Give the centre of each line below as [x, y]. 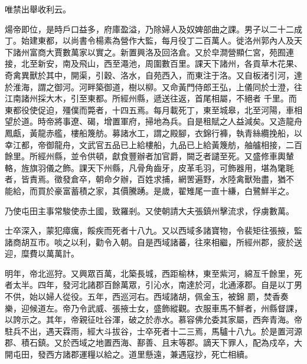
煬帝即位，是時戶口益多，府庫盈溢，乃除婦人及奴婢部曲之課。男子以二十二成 [153, 29]
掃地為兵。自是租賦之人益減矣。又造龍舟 [223, 121]
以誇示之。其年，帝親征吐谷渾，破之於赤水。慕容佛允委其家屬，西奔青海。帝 [153, 319]
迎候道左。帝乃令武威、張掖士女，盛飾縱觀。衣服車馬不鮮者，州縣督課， [161, 308]
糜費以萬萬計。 [50, 253]
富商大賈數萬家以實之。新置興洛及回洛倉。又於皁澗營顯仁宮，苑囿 [157, 52]
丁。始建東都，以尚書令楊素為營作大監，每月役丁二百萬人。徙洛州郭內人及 [149, 40]
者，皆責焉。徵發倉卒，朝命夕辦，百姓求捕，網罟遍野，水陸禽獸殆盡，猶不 [149, 179]
